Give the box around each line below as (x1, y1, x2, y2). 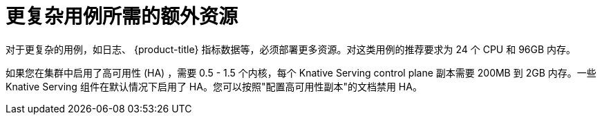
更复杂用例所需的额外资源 (6, 5, 238, 28)
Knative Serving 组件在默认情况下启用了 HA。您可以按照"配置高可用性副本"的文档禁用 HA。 (6, 80, 422, 92)
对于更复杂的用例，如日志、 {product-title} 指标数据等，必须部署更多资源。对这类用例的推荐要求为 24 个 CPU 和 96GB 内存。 (6, 43, 576, 55)
